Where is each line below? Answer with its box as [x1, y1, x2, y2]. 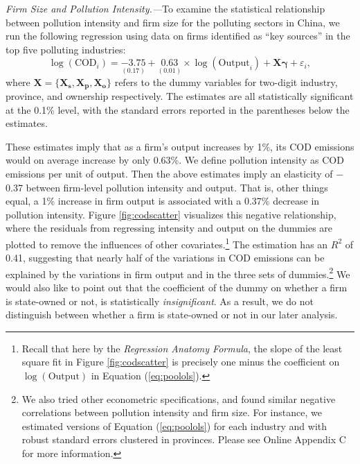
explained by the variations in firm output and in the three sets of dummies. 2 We [6, 264, 350, 281]
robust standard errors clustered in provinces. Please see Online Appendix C [21, 432, 346, 447]
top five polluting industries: [6, 42, 126, 56]
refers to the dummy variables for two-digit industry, [114, 74, 338, 89]
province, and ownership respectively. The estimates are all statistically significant [6, 89, 354, 103]
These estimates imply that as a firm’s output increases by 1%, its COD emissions [6, 139, 354, 153]
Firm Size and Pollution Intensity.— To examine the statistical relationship [6, 1, 325, 15]
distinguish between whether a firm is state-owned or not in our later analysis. [6, 307, 338, 322]
